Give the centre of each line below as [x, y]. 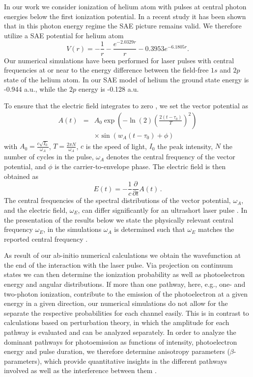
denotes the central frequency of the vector [171, 157]
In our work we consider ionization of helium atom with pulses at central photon [125, 6]
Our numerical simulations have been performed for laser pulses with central [119, 60]
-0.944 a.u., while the [36, 89]
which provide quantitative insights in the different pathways [135, 361]
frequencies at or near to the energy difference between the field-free [106, 70]
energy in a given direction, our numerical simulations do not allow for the [116, 303]
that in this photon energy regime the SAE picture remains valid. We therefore [123, 26]
